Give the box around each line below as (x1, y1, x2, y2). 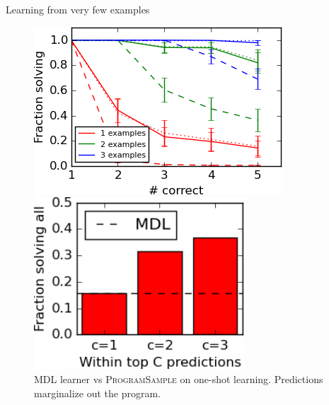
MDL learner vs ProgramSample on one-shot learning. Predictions (34, 371, 323, 386)
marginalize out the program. (34, 385, 161, 400)
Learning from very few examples (6, 2, 150, 16)
